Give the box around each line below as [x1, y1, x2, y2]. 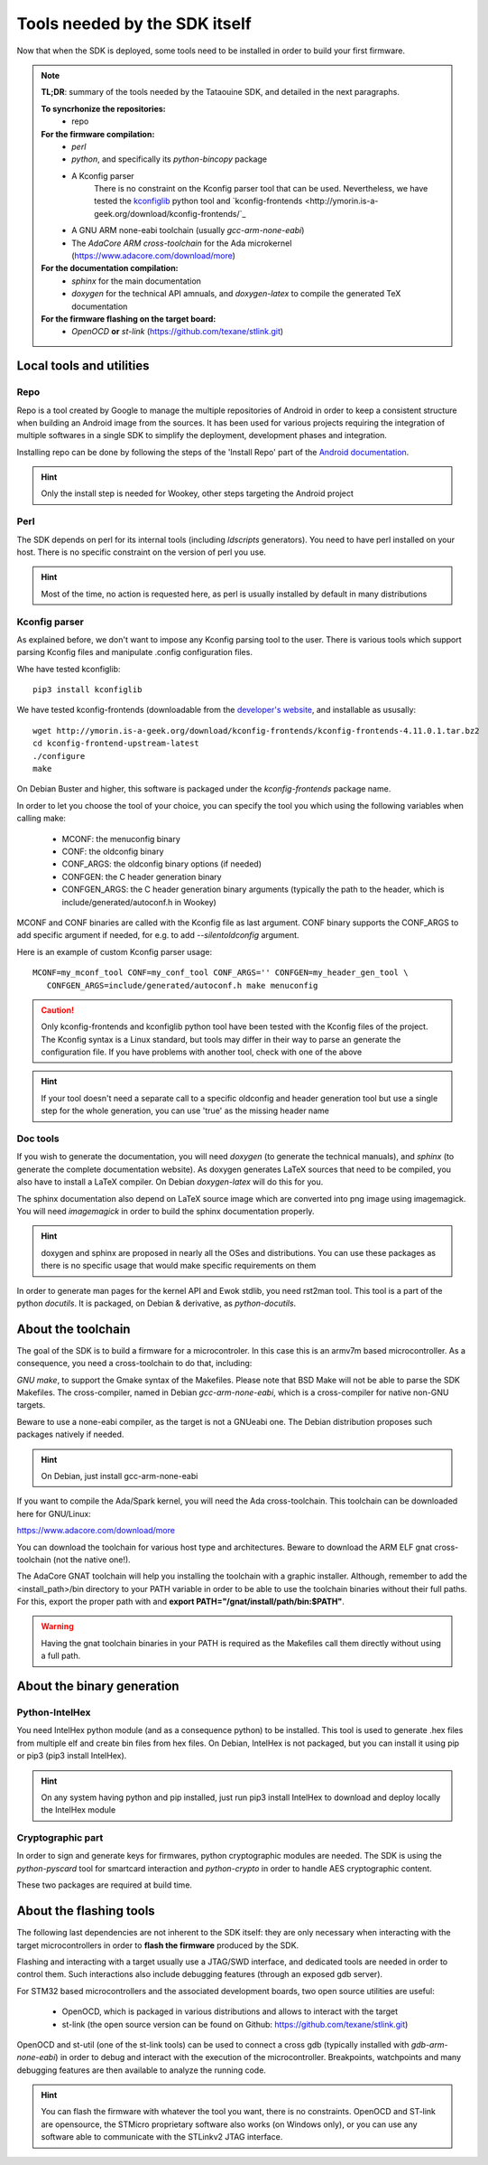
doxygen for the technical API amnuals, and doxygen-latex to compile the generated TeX [71, 288, 401, 299]
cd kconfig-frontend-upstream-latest [32, 738, 200, 749]
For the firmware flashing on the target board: [41, 313, 216, 324]
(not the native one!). [52, 1554, 131, 1565]
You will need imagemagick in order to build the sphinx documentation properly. [16, 1205, 315, 1216]
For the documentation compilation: [41, 263, 180, 274]
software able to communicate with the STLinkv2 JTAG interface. [41, 2132, 283, 2142]
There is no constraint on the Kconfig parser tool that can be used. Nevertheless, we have [94, 183, 428, 194]
